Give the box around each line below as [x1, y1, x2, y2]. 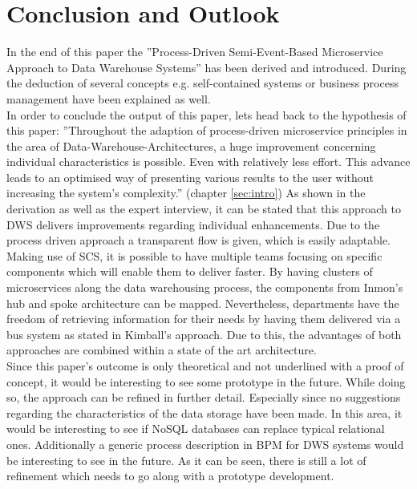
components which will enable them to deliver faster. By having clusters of [6, 263, 373, 280]
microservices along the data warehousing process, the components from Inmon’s [6, 279, 403, 296]
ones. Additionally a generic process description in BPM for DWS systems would [6, 435, 404, 452]
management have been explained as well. [6, 90, 211, 107]
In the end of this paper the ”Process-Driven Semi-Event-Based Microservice [6, 43, 383, 60]
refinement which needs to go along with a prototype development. [6, 467, 334, 484]
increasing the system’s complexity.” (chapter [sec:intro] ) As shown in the [6, 184, 366, 201]
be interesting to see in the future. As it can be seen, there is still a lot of [6, 451, 366, 468]
